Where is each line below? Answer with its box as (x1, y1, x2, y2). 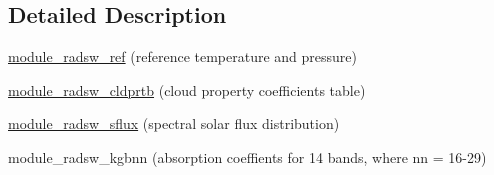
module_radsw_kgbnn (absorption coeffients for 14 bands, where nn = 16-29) (8, 146, 487, 167)
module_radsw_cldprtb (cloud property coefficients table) (8, 79, 366, 100)
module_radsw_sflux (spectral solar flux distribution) (8, 113, 340, 134)
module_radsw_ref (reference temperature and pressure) (8, 46, 358, 67)
